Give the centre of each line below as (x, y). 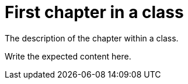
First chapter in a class (94, 12)
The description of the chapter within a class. (92, 38)
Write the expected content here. (68, 56)
